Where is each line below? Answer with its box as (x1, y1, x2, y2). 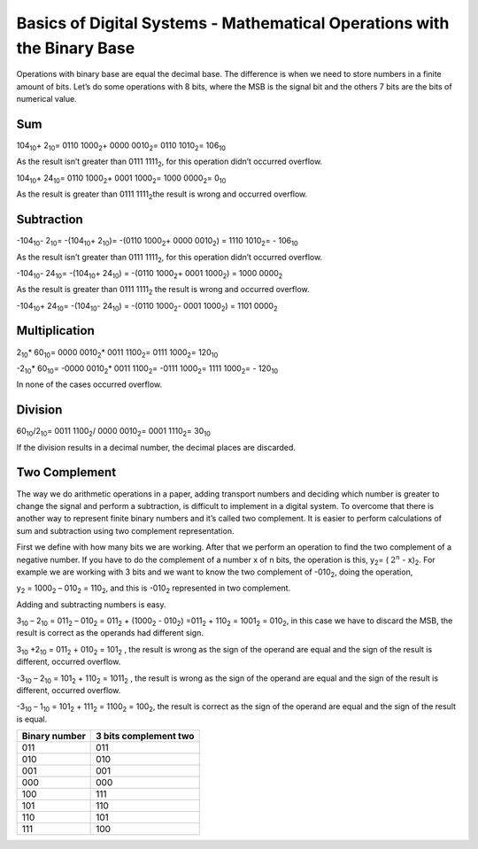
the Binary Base (16, 38, 135, 58)
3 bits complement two (96, 730, 195, 743)
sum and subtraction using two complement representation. (16, 525, 235, 536)
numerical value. (16, 94, 77, 104)
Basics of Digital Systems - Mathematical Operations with (16, 13, 450, 33)
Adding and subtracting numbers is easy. (16, 598, 167, 610)
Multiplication (16, 323, 95, 338)
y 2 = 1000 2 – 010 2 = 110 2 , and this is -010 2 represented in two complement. (16, 583, 291, 596)
